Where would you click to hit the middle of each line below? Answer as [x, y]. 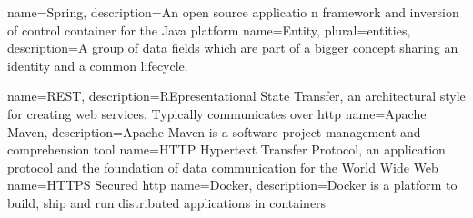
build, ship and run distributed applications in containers [167, 202]
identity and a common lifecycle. [98, 65]
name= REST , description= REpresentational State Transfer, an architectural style [236, 96]
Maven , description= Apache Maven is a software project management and [214, 131]
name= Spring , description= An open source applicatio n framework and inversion [233, 12]
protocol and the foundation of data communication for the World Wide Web [223, 167]
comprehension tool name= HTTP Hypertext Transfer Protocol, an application [226, 149]
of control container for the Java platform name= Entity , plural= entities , [209, 30]
